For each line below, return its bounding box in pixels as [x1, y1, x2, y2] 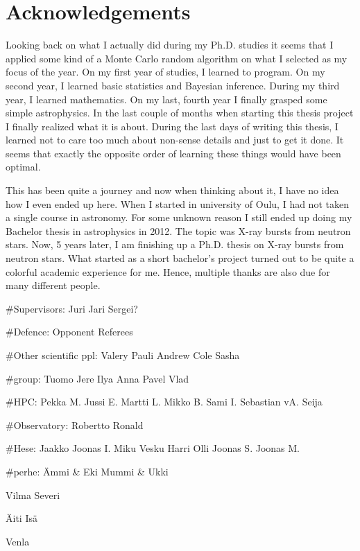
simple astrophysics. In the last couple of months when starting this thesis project [6, 105, 354, 120]
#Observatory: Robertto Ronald [6, 417, 144, 432]
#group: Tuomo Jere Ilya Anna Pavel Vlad [6, 371, 189, 385]
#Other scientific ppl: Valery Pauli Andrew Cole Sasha [6, 348, 240, 362]
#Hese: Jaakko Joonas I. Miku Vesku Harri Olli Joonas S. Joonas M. [6, 441, 300, 455]
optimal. [6, 159, 41, 174]
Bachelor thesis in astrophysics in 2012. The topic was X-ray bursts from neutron [6, 223, 351, 238]
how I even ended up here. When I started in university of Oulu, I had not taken [6, 196, 349, 211]
